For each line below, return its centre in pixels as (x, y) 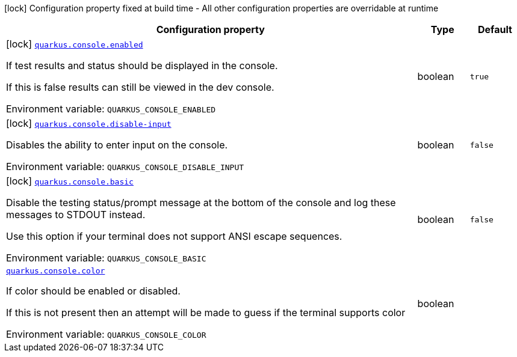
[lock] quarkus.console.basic (70, 181)
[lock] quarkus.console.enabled (75, 44)
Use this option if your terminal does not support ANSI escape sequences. (174, 236)
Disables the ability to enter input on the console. (117, 145)
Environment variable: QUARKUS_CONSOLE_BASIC (106, 258)
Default (495, 29)
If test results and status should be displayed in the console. (142, 66)
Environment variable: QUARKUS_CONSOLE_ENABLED (111, 109)
